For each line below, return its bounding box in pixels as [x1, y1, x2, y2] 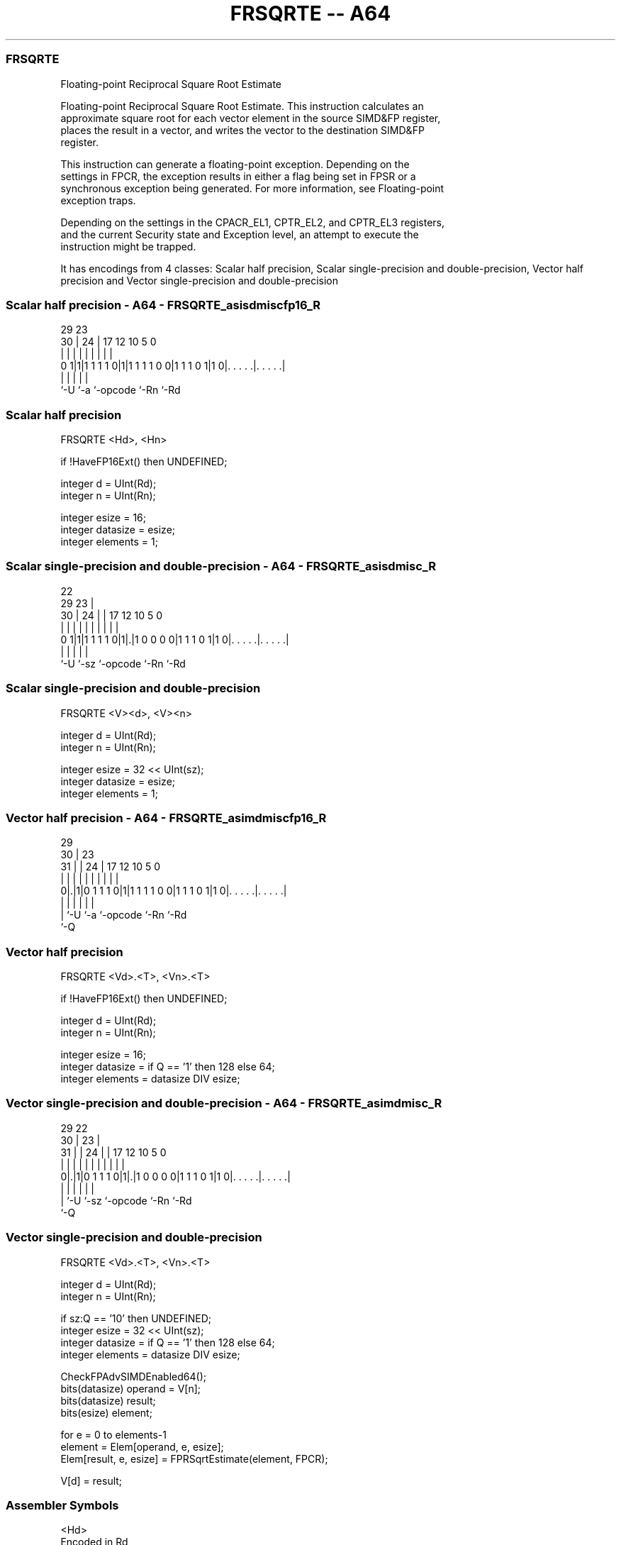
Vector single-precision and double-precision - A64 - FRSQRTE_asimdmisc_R [6, 1096, 442, 1111]
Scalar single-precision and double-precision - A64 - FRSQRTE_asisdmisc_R [6, 559, 436, 574]
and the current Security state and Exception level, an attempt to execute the [60, 228, 419, 240]
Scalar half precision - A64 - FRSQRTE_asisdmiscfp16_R [6, 297, 321, 312]
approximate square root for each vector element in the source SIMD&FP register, [60, 111, 441, 124]
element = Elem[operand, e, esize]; [60, 1440, 224, 1453]
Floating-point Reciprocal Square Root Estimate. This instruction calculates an [60, 99, 424, 112]
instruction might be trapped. [60, 240, 196, 253]
